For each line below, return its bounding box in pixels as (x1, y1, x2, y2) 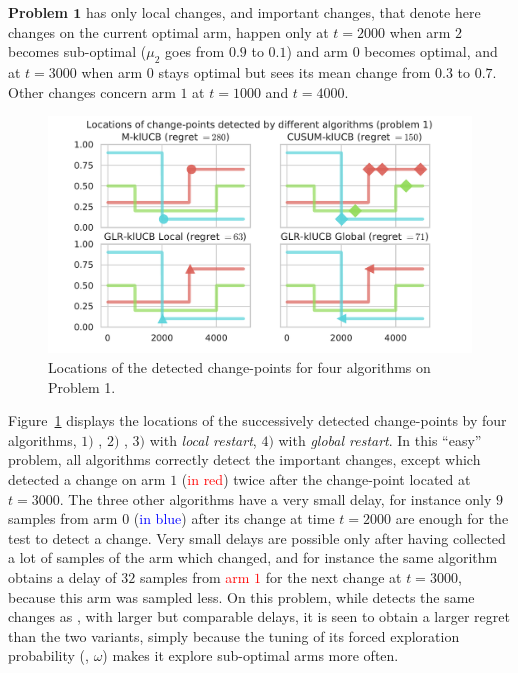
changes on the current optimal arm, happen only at (8, 21, 329, 42)
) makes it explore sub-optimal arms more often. (102, 645, 399, 666)
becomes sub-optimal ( (8, 41, 147, 62)
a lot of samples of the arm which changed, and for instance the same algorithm (8, 547, 498, 568)
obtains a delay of (8, 566, 117, 587)
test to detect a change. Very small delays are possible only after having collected (8, 527, 506, 548)
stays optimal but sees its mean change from (158, 61, 431, 82)
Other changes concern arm (8, 81, 176, 102)
